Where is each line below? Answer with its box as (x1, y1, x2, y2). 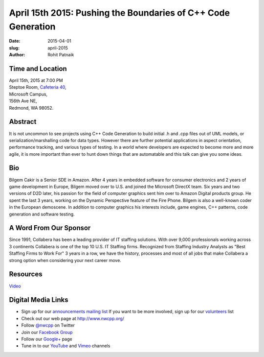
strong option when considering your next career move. (9, 257, 122, 263)
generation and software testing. (9, 211, 75, 217)
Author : (9, 52, 25, 58)
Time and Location (9, 64, 67, 73)
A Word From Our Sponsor (9, 224, 91, 232)
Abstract (9, 118, 37, 126)
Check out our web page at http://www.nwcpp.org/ (21, 315, 125, 321)
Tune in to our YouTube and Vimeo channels (21, 343, 110, 349)
